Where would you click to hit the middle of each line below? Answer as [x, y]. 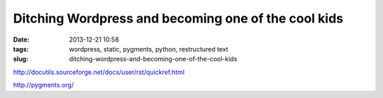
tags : [21, 49]
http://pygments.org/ [44, 85]
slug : [21, 59]
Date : [21, 39]
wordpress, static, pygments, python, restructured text [149, 49]
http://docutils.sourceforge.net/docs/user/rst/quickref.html [99, 72]
